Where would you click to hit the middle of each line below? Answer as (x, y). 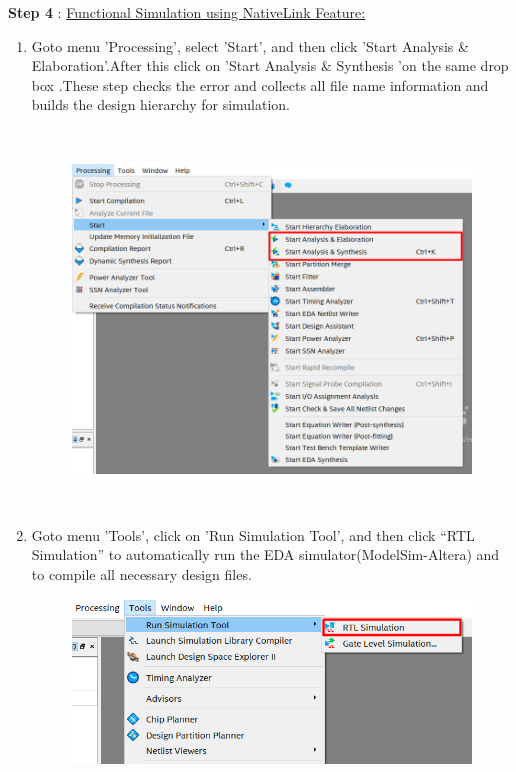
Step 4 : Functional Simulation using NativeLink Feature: (187, 12)
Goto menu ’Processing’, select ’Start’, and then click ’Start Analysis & (250, 45)
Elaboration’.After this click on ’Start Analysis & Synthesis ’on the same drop (270, 65)
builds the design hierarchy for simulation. (161, 104)
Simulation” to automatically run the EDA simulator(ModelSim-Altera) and (265, 554)
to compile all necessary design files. (141, 573)
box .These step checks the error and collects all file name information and (260, 84)
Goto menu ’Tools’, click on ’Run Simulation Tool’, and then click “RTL (253, 534)
